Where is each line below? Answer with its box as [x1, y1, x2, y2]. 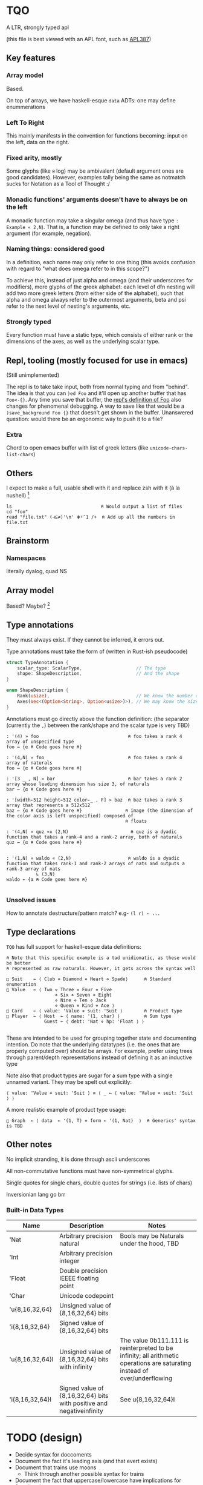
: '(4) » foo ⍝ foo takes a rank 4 [6, 733, 182, 739]
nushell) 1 [6, 491, 30, 499]
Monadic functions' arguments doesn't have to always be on [6, 195, 188, 204]
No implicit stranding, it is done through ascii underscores [6, 1155, 150, 1163]
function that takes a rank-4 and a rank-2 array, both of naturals [6, 834, 182, 840]
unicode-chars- [149, 445, 188, 451]
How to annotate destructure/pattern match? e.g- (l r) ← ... [6, 909, 161, 917]
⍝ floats [125, 818, 147, 824]
